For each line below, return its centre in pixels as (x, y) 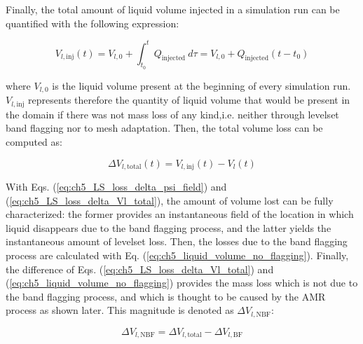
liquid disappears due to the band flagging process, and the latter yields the (169, 227)
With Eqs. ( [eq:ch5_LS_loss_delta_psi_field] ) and (116, 187)
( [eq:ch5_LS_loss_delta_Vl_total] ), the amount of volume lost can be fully (170, 200)
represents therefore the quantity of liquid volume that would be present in (189, 100)
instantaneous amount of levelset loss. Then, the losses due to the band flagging (177, 241)
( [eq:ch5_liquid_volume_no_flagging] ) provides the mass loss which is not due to (182, 283)
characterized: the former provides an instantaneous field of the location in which (180, 214)
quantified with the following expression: (93, 23)
